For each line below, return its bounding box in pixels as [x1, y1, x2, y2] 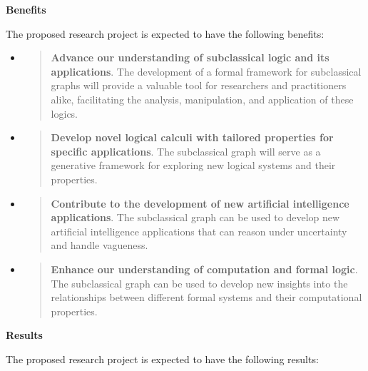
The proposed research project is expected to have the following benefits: [6, 26, 324, 41]
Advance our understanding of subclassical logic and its [51, 50, 329, 65]
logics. [51, 106, 78, 121]
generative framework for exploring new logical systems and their [51, 158, 336, 173]
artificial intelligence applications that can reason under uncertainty [51, 223, 347, 238]
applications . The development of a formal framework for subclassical [51, 63, 362, 78]
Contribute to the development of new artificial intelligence [51, 195, 349, 210]
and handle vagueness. [51, 238, 148, 253]
